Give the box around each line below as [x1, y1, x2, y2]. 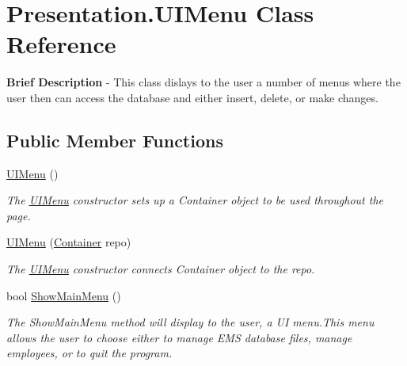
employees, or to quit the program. [6, 345, 173, 361]
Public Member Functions [6, 128, 223, 152]
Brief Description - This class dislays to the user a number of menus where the [6, 74, 401, 90]
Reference [6, 28, 116, 60]
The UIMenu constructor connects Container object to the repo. [6, 261, 315, 277]
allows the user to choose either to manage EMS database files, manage [6, 329, 352, 345]
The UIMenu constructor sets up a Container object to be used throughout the [6, 192, 384, 208]
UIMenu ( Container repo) [6, 234, 131, 250]
